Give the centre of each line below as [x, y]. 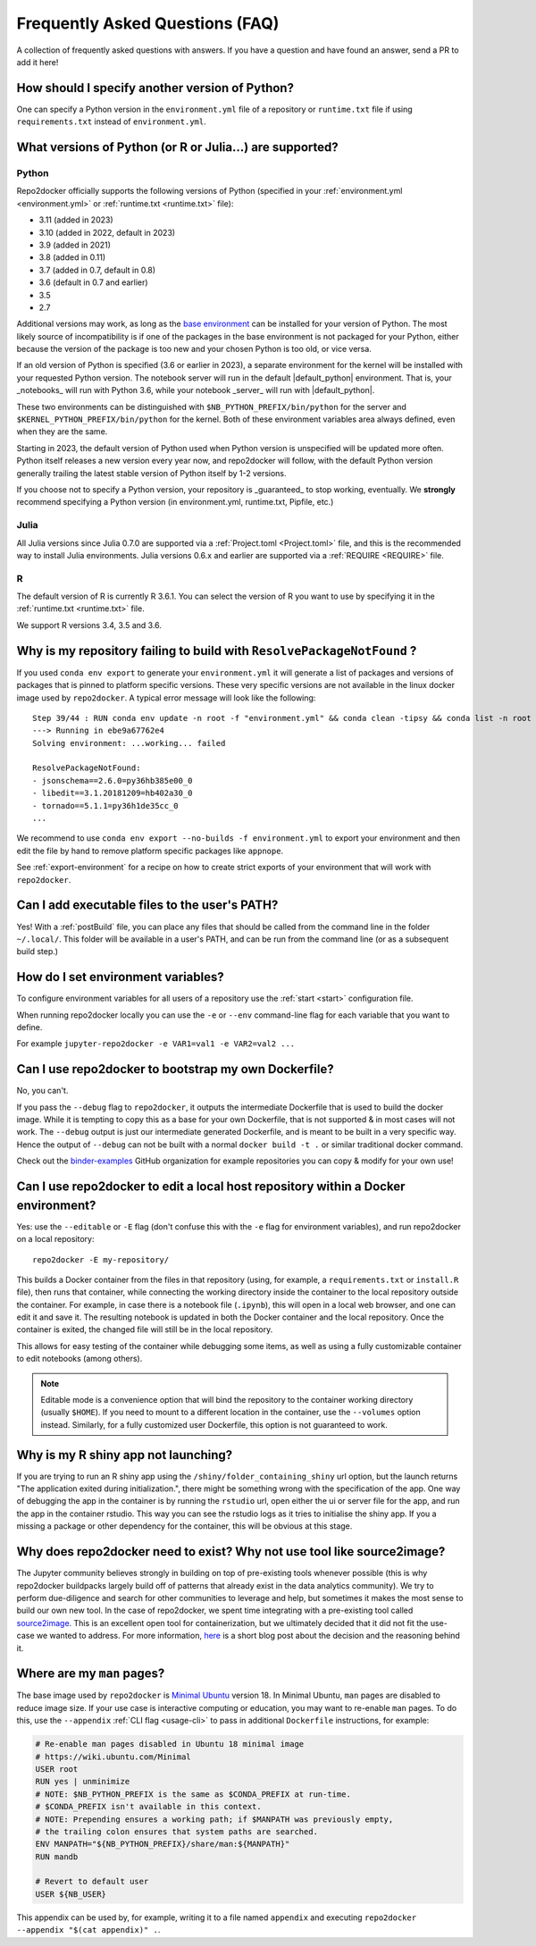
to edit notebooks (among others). [80, 1359]
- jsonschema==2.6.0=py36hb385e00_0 [113, 780]
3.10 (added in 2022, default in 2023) [107, 232]
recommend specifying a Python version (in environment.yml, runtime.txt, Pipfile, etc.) [175, 502]
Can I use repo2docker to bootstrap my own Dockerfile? [175, 1069]
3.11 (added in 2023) [76, 220]
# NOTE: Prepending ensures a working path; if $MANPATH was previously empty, [214, 1819]
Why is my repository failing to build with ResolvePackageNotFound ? [217, 651]
